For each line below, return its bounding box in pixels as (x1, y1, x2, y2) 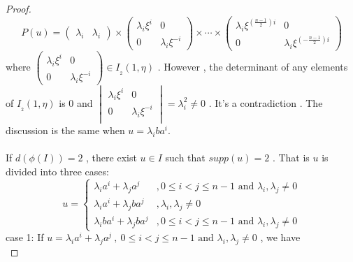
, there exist (86, 150, 137, 164)
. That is (272, 150, 310, 164)
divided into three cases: (6, 163, 109, 178)
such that (165, 150, 206, 164)
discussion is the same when (6, 122, 125, 137)
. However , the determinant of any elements (157, 59, 348, 74)
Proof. (6, 1, 31, 15)
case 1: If (6, 230, 44, 245)
